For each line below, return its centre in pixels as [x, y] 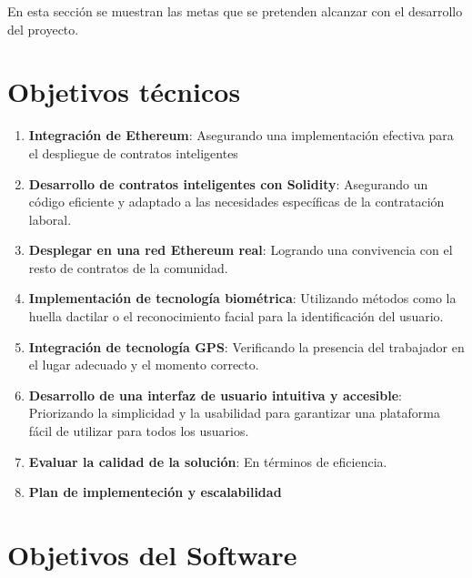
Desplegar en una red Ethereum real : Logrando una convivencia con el [241, 250]
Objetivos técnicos [124, 91]
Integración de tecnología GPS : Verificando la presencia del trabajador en [246, 346]
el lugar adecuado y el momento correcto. [144, 365]
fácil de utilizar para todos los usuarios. [139, 431]
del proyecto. [43, 29]
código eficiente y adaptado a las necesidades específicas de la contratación [236, 202]
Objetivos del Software [152, 554]
